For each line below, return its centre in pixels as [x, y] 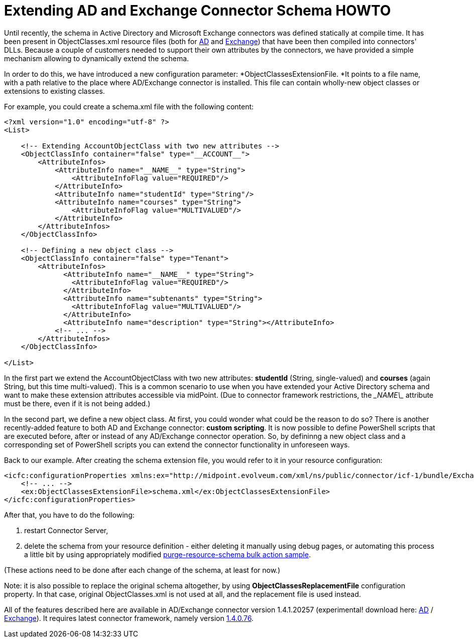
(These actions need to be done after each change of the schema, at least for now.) [142, 570]
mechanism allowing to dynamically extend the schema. [97, 58]
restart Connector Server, [66, 530]
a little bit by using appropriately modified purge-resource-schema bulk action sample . [167, 554]
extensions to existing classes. [54, 91]
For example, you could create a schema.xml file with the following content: [129, 106]
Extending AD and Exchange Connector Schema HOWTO [198, 11]
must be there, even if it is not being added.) [77, 403]
